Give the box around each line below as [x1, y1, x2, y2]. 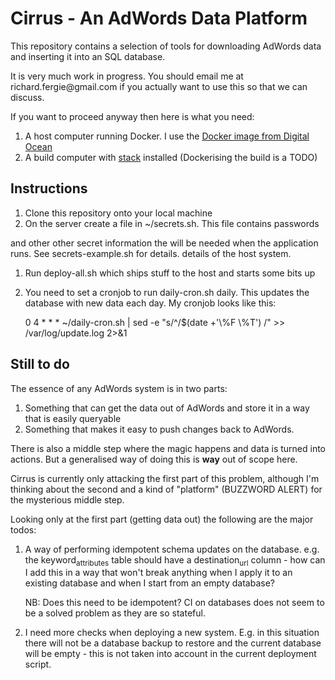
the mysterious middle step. [10, 493, 125, 506]
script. [24, 658, 52, 671]
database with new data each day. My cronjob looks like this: [24, 297, 277, 309]
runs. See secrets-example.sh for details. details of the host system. [10, 247, 292, 259]
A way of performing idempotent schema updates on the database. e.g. [24, 543, 320, 555]
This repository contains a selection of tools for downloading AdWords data [10, 40, 322, 52]
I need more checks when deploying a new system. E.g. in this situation [24, 627, 320, 639]
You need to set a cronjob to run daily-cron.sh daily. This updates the [24, 286, 310, 298]
